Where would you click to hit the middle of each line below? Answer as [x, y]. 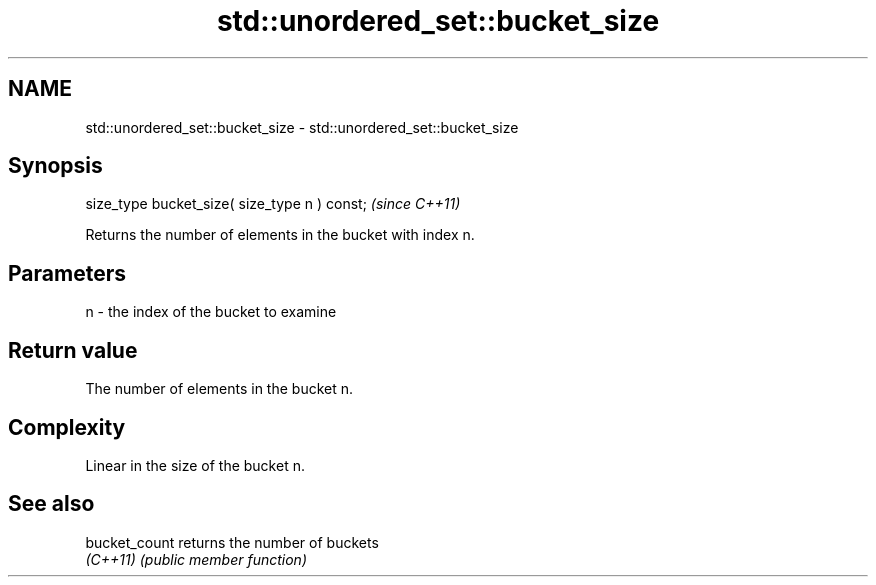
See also [51, 504]
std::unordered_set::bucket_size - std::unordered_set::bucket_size [302, 127]
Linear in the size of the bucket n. [195, 465]
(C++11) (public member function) [196, 559]
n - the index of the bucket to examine [211, 312]
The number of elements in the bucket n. [219, 389]
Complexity [67, 427]
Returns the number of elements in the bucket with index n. [280, 235]
